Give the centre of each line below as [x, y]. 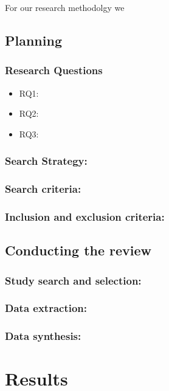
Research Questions [54, 70]
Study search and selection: [73, 280]
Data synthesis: [43, 336]
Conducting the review [78, 250]
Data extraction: [46, 308]
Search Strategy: [46, 161]
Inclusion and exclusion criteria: [85, 216]
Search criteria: [43, 189]
